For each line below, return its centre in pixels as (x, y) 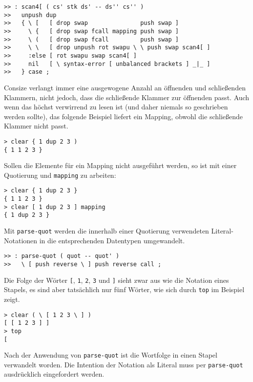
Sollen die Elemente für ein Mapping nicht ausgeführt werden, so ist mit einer (120, 165)
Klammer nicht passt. (36, 126)
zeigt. (12, 299)
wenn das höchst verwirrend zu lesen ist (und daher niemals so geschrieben (116, 107)
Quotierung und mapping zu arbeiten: (60, 175)
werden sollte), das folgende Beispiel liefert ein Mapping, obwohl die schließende (124, 116)
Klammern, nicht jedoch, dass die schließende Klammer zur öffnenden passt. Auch (127, 97)
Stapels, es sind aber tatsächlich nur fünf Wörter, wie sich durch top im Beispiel (124, 289)
